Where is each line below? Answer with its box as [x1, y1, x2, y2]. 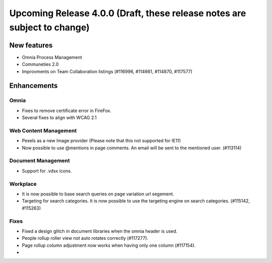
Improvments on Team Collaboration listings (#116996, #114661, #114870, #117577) [22, 68, 192, 74]
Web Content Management [9, 127, 77, 134]
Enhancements [9, 81, 58, 90]
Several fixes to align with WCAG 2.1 [22, 115, 97, 121]
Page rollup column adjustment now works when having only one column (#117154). [22, 242, 196, 248]
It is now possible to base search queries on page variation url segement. [22, 191, 174, 197]
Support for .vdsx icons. [22, 168, 72, 174]
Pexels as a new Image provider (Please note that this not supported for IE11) [22, 138, 181, 144]
